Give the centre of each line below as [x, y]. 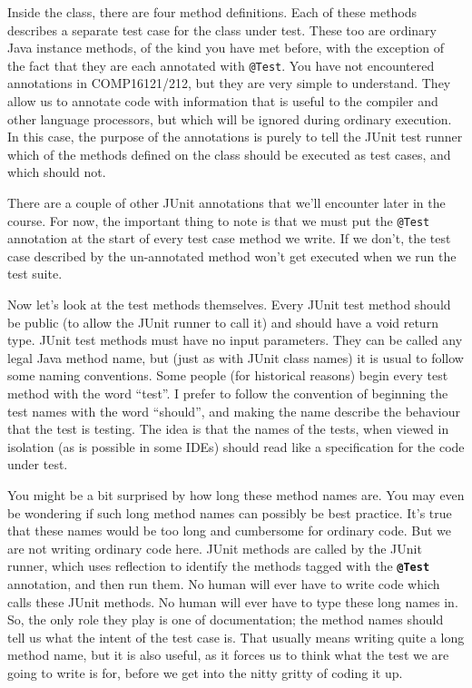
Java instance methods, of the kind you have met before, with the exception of [226, 48]
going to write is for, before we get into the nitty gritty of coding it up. [205, 672]
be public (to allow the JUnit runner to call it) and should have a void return [223, 322]
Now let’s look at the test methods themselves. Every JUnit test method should [229, 305]
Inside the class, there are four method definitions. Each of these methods [212, 12]
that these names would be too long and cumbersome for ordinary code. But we [230, 531]
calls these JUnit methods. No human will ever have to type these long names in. [233, 601]
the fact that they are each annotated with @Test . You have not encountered [221, 65]
